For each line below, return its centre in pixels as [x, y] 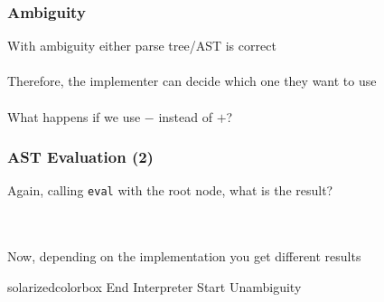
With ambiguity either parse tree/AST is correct [142, 46]
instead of [185, 116]
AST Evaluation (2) [80, 157]
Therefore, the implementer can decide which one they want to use [192, 81]
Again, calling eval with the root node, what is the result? [170, 190]
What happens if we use [74, 116]
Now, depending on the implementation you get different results [184, 256]
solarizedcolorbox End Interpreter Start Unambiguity [155, 286]
